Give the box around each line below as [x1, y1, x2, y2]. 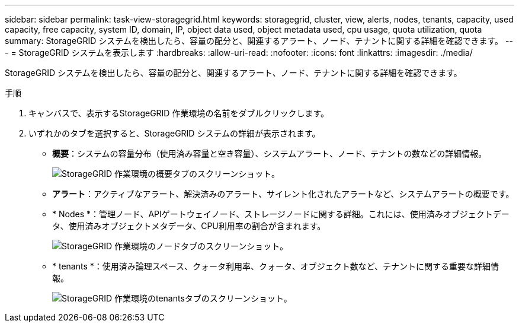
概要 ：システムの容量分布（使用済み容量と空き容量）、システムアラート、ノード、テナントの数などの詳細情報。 [52, 148, 487, 158]
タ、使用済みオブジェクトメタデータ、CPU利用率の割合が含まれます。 [52, 221, 326, 231]
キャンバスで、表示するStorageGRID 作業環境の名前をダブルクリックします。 [28, 108, 329, 118]
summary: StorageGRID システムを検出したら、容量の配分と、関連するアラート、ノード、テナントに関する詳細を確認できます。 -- [5, 36, 513, 46]
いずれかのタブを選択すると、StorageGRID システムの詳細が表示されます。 [28, 128, 321, 138]
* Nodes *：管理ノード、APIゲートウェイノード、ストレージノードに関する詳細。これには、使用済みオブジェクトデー [52, 209, 510, 219]
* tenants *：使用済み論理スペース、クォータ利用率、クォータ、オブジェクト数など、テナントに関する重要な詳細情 [52, 261, 499, 271]
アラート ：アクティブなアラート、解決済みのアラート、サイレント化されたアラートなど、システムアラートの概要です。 [52, 189, 514, 199]
